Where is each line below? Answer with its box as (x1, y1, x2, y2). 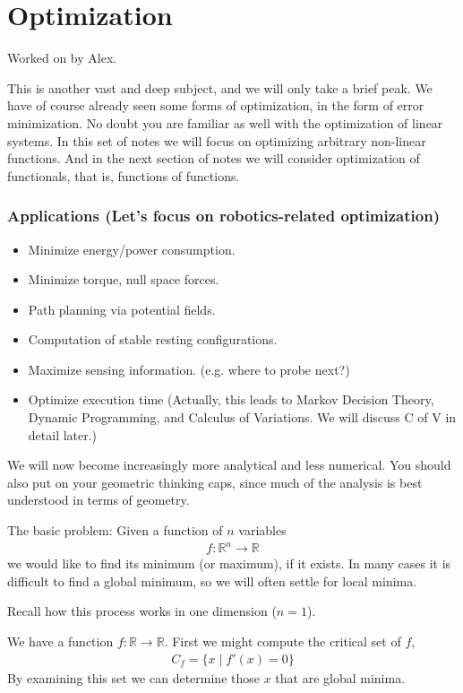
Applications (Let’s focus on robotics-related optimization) (7, 204, 440, 227)
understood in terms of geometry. (7, 490, 190, 509)
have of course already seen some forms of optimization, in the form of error (7, 96, 424, 115)
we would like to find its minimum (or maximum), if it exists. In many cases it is (7, 554, 451, 573)
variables (238, 521, 287, 540)
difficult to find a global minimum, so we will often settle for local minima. (7, 571, 417, 590)
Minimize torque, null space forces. (28, 270, 219, 289)
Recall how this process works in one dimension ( (7, 602, 277, 620)
